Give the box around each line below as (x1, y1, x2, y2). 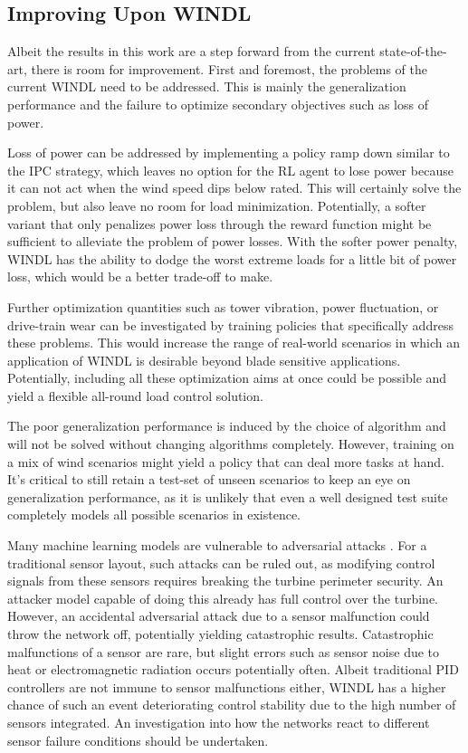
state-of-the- (379, 42, 447, 61)
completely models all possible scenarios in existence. (7, 505, 301, 524)
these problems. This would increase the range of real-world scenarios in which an (7, 333, 460, 352)
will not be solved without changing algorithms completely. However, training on (7, 434, 454, 453)
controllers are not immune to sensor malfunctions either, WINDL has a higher (7, 677, 446, 696)
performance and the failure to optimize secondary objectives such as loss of (7, 94, 428, 113)
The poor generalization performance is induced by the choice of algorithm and (7, 416, 446, 435)
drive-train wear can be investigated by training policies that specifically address (7, 315, 454, 334)
